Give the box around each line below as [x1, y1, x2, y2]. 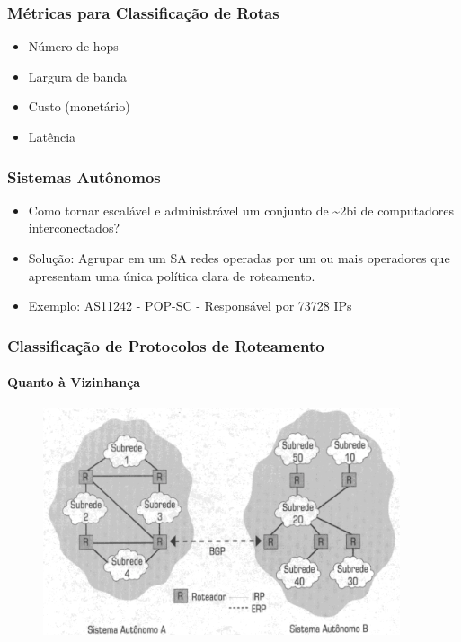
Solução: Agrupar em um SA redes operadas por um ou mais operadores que [28, 249, 450, 267]
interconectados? [28, 218, 120, 237]
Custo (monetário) [28, 97, 130, 116]
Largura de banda [28, 66, 127, 85]
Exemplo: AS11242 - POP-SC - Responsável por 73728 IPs [28, 296, 352, 315]
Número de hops [28, 37, 119, 56]
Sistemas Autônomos [7, 165, 161, 188]
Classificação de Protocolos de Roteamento [7, 334, 324, 356]
